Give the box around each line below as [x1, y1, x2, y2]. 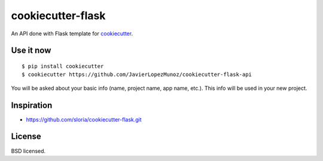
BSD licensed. [11, 147, 46, 154]
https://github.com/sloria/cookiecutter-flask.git [26, 116, 142, 123]
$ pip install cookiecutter [22, 63, 104, 69]
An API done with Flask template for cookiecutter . [11, 30, 133, 37]
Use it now [11, 45, 51, 56]
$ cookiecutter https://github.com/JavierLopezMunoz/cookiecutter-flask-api [22, 71, 252, 78]
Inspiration [11, 100, 53, 110]
